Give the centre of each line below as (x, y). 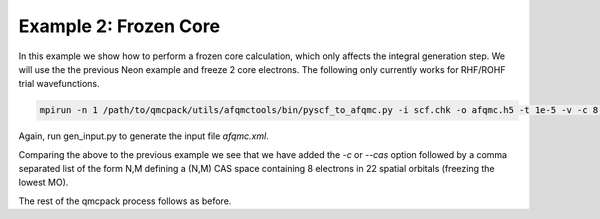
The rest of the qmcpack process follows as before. (125, 201)
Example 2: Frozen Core (119, 26)
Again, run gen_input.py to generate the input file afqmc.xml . (143, 136)
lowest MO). (43, 182)
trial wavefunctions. (59, 84)
